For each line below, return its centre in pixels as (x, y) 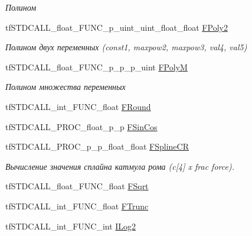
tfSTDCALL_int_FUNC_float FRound (78, 106)
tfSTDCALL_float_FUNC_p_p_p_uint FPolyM (96, 67)
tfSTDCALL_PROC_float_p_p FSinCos (81, 126)
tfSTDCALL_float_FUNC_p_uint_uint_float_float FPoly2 (117, 27)
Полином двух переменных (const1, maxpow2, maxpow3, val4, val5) (126, 47)
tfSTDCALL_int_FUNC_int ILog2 (71, 226)
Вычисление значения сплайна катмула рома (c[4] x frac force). (120, 166)
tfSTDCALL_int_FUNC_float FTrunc (77, 206)
